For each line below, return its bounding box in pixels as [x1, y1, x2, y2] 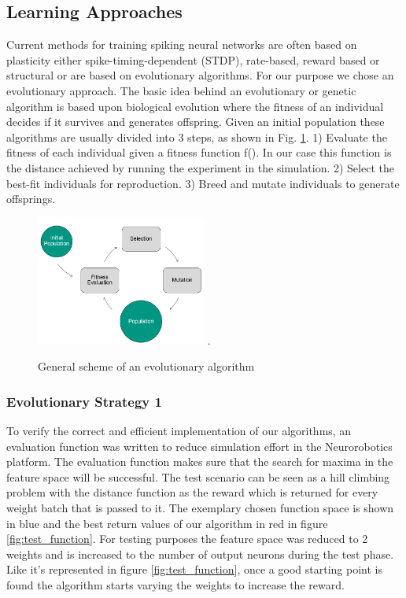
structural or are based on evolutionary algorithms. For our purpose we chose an [6, 67, 394, 83]
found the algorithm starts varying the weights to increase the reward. [6, 576, 345, 592]
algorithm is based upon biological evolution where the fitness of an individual [6, 98, 384, 114]
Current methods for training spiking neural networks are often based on [6, 36, 357, 53]
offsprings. [6, 190, 56, 207]
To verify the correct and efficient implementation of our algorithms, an [6, 422, 352, 438]
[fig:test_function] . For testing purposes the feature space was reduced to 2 [6, 530, 368, 547]
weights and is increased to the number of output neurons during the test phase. [6, 545, 394, 562]
